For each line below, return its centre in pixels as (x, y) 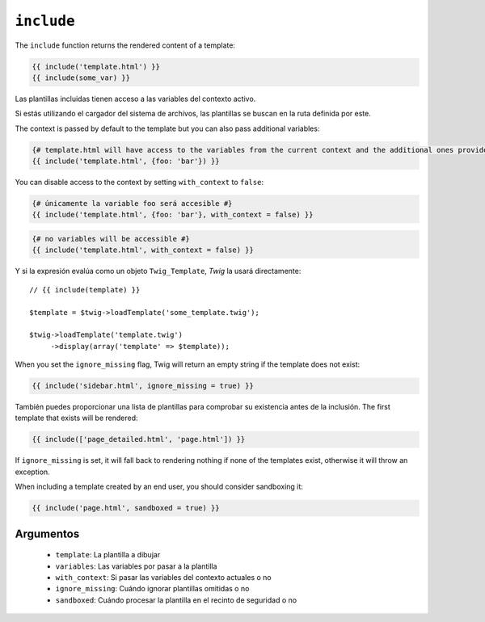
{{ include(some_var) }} (81, 78)
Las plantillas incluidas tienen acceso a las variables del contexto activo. (135, 99)
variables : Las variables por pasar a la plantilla (136, 566)
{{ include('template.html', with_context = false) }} (143, 250)
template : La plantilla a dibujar (108, 555)
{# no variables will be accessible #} (111, 239)
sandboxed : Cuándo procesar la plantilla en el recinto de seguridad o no (176, 600)
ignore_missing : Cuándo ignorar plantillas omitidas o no (152, 589)
